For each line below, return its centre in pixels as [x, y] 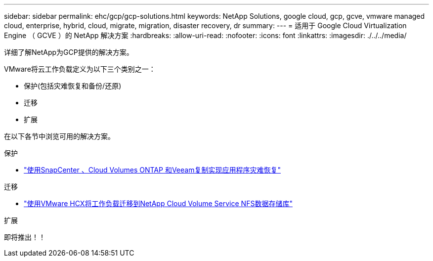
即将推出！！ [25, 237]
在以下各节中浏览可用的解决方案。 [59, 136]
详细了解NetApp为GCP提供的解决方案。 [69, 52]
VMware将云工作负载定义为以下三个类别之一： [80, 69]
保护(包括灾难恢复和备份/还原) [73, 86]
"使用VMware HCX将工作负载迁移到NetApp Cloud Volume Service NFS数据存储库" [158, 203]
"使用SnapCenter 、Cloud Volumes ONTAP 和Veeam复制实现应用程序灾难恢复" [152, 170]
